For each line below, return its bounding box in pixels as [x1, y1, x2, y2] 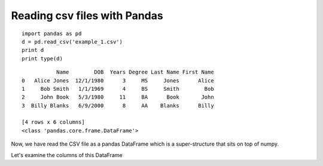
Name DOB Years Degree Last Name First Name [56, 69, 215, 76]
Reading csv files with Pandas [11, 9, 164, 22]
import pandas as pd [22, 30, 82, 37]
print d [22, 47, 44, 54]
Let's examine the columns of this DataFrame [11, 151, 123, 158]
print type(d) [22, 55, 63, 62]
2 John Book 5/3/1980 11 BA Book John [22, 94, 215, 101]
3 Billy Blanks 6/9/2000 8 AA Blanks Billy [22, 102, 215, 109]
